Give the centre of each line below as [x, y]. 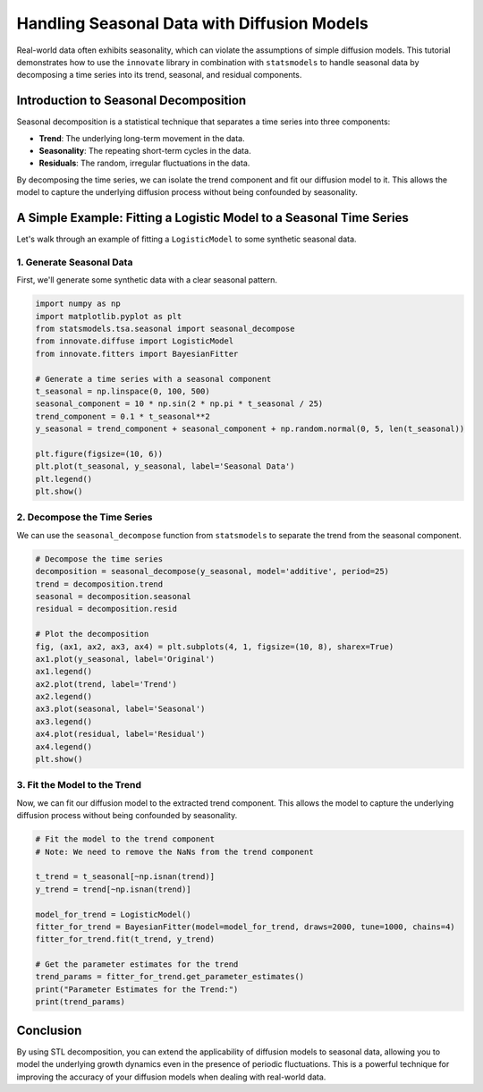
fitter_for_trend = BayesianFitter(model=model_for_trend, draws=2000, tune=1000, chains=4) [245, 927]
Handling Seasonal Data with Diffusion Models [192, 23]
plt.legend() [64, 479]
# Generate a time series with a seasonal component [153, 379]
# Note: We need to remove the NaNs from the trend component [174, 851]
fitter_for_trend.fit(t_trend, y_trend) [125, 940]
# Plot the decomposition [92, 634]
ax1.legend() [64, 672]
